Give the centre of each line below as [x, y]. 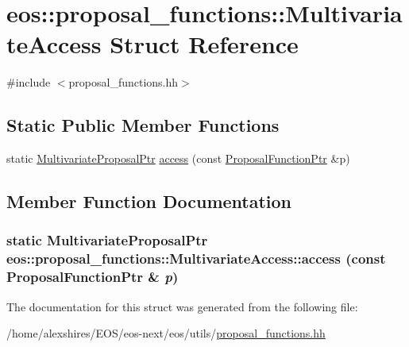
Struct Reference [204, 44]
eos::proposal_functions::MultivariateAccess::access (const [196, 258]
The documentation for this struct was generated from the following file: [182, 306]
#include [29, 82]
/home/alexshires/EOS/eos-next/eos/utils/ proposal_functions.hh [166, 333]
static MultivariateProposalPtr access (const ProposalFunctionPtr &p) [178, 158]
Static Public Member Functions [143, 125]
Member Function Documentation [149, 201]
